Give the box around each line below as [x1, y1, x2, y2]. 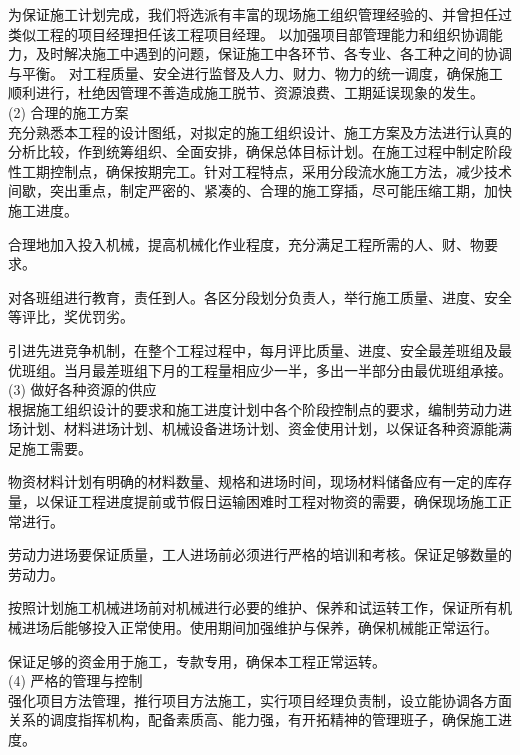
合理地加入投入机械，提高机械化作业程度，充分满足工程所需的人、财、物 [8, 233, 484, 254]
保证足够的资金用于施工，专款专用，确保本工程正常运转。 [8, 650, 386, 671]
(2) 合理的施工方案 [8, 101, 129, 122]
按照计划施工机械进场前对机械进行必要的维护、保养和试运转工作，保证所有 [8, 597, 498, 618]
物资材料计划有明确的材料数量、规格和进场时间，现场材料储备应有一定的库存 [8, 471, 512, 492]
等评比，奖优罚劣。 [8, 306, 134, 327]
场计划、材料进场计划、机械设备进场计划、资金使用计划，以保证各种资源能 [8, 418, 498, 439]
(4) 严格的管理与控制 [8, 670, 143, 691]
